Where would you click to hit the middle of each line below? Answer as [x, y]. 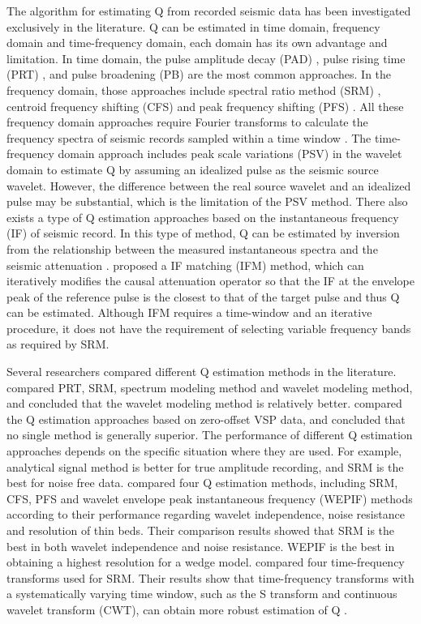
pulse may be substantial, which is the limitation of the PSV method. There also [207, 201]
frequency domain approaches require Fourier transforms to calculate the [187, 122]
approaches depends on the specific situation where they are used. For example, [204, 451]
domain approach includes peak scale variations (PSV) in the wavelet [230, 154]
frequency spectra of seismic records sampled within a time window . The [189, 137]
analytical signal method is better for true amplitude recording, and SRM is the [205, 466]
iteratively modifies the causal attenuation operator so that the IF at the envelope [210, 281]
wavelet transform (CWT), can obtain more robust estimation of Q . [177, 609]
